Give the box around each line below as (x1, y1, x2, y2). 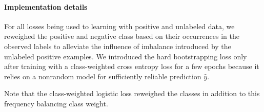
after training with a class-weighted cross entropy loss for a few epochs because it (4, 61, 259, 72)
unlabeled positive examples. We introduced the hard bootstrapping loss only (4, 51, 247, 61)
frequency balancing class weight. (4, 98, 108, 108)
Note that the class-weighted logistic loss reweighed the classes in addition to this (4, 88, 260, 99)
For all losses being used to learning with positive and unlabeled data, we (4, 20, 235, 31)
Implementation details (4, 1, 88, 12)
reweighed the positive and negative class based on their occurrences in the (4, 31, 240, 41)
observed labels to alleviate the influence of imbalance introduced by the (4, 40, 231, 51)
